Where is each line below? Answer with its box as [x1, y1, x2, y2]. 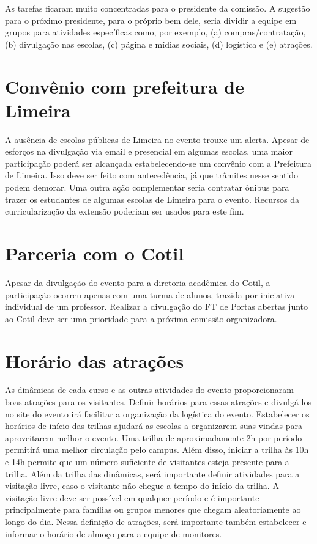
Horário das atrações [5, 348, 184, 373]
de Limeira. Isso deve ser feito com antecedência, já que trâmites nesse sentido [5, 169, 299, 182]
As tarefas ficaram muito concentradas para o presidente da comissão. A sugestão [5, 2, 310, 14]
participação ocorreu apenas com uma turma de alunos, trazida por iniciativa [5, 288, 295, 301]
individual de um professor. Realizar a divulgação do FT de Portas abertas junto [5, 300, 308, 313]
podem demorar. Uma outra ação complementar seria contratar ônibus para [5, 181, 289, 194]
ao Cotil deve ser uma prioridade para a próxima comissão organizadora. [5, 312, 277, 325]
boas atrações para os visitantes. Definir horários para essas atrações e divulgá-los [5, 395, 312, 408]
